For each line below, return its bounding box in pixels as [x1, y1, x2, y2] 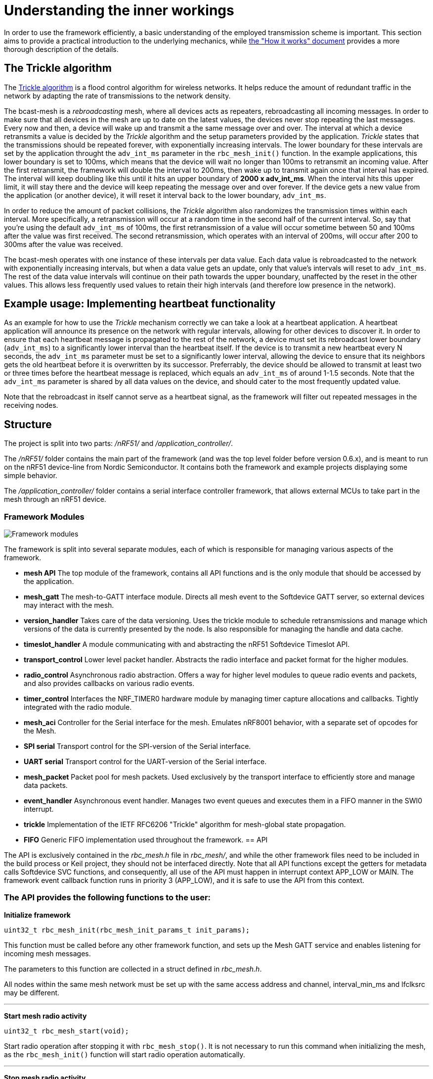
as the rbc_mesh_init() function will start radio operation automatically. [4, 1050, 245, 1059]
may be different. [4, 988, 60, 997]
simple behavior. [4, 471, 57, 480]
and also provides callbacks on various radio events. [24, 679, 195, 688]
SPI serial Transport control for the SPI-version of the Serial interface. [24, 742, 251, 751]
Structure [4, 418, 52, 431]
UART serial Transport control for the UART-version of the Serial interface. [24, 757, 267, 766]
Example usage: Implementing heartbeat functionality [4, 297, 276, 310]
